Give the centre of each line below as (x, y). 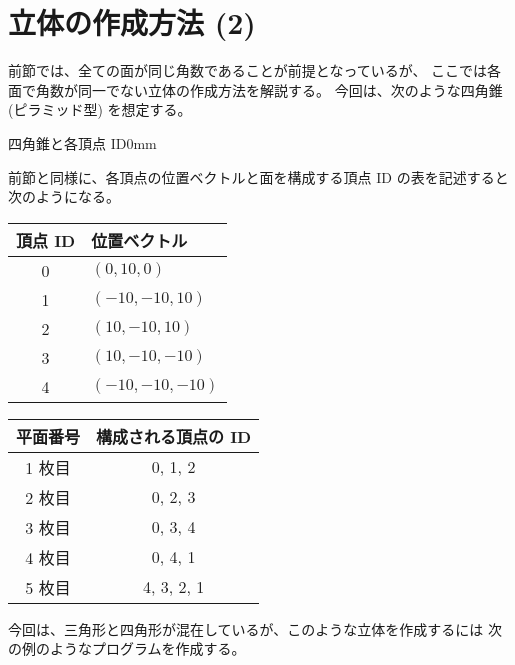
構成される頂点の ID (174, 436)
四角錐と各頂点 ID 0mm (82, 142)
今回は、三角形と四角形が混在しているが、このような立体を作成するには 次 (255, 628)
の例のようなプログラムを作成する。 (127, 648)
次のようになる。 (64, 196)
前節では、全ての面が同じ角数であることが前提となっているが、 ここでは (248, 70)
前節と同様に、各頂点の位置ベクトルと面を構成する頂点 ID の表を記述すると (258, 176)
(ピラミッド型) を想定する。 (100, 109)
